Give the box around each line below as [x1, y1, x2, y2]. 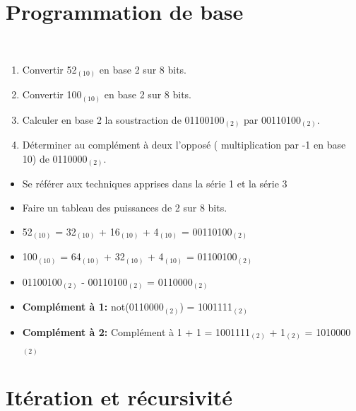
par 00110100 [244, 112, 301, 127]
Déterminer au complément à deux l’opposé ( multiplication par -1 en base [22, 137, 346, 152]
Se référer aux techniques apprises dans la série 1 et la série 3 [22, 176, 287, 191]
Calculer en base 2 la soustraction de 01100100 [22, 112, 225, 127]
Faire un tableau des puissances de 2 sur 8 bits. [22, 199, 227, 214]
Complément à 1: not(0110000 [22, 299, 164, 314]
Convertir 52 [22, 62, 77, 76]
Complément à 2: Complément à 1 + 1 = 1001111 [22, 324, 251, 339]
